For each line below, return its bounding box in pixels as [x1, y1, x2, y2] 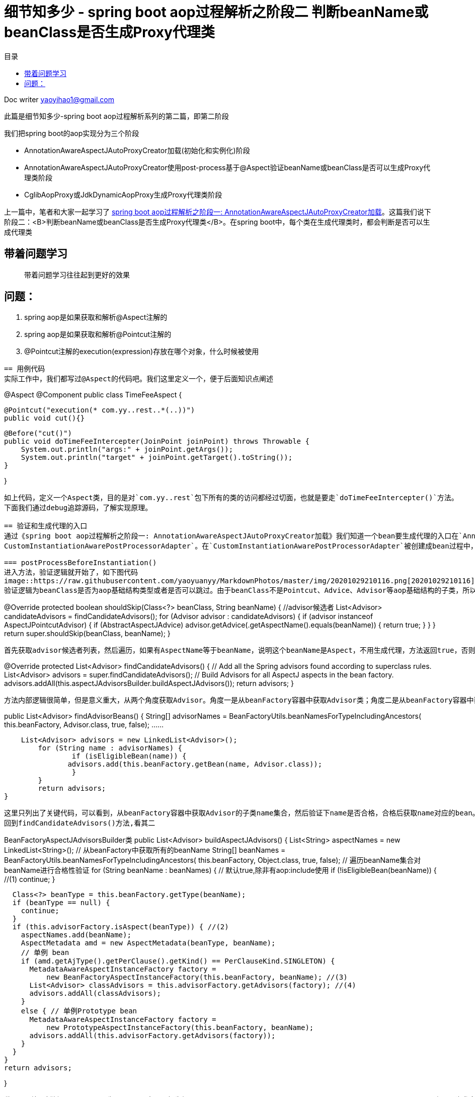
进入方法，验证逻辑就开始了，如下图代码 [4, 568, 138, 577]
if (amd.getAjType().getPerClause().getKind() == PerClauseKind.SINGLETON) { [21, 957, 335, 966]
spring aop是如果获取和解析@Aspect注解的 [24, 313, 168, 322]
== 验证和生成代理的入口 [4, 522, 88, 530]
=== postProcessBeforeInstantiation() [4, 559, 157, 567]
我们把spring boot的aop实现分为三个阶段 [4, 128, 139, 138]
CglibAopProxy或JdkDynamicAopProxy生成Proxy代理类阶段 [24, 190, 222, 199]
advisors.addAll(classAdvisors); [29, 989, 161, 998]
